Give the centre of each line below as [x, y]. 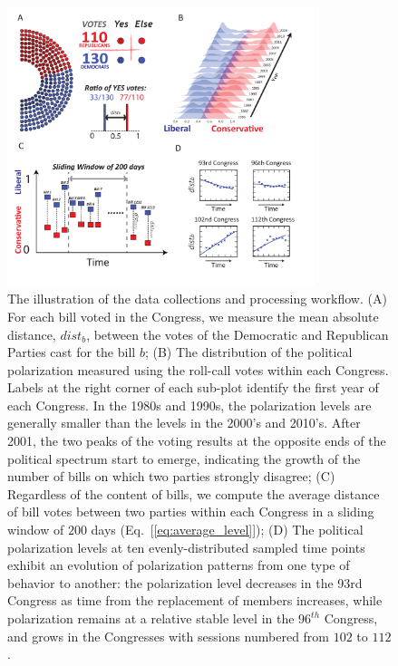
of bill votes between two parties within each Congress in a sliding [191, 512]
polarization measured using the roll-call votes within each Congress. [198, 369]
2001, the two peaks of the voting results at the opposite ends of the [197, 441]
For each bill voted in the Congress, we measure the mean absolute [193, 316]
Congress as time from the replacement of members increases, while [195, 600]
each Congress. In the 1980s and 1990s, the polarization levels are [189, 405]
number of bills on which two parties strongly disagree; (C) [171, 476]
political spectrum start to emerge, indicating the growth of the [184, 458]
